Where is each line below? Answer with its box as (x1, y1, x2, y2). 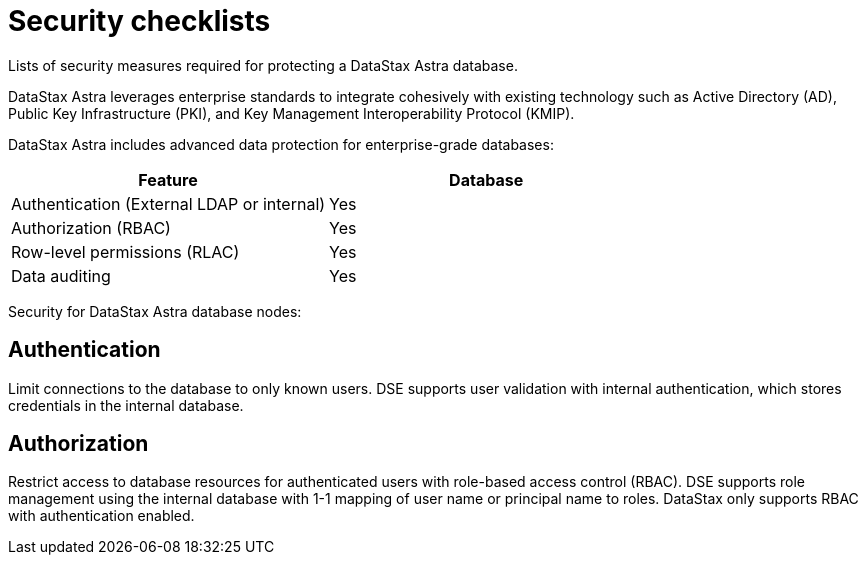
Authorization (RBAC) (11, 217, 171, 238)
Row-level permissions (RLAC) (11, 241, 240, 262)
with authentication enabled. (8, 507, 195, 525)
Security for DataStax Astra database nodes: (8, 302, 302, 320)
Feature (138, 169, 198, 190)
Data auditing (11, 265, 111, 286)
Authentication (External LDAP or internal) (11, 193, 326, 214)
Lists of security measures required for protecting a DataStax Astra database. (8, 56, 518, 74)
